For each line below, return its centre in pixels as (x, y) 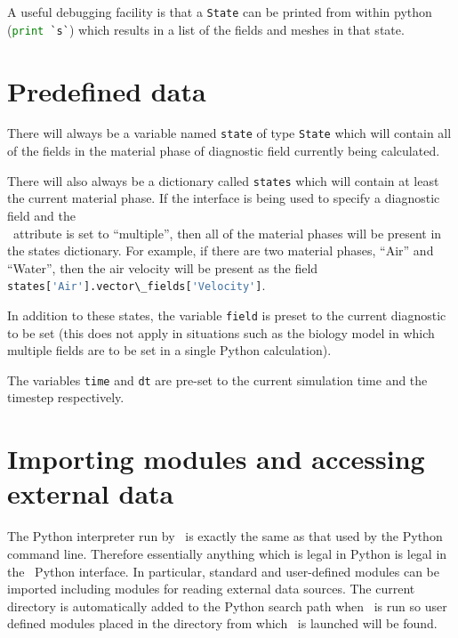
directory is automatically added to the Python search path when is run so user (227, 606)
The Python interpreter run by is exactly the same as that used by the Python (225, 536)
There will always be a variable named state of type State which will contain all (229, 133)
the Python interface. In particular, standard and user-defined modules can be (224, 571)
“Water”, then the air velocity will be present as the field (163, 267)
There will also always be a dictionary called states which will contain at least (223, 180)
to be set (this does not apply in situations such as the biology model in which (221, 332)
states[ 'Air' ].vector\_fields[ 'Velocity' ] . (137, 285)
